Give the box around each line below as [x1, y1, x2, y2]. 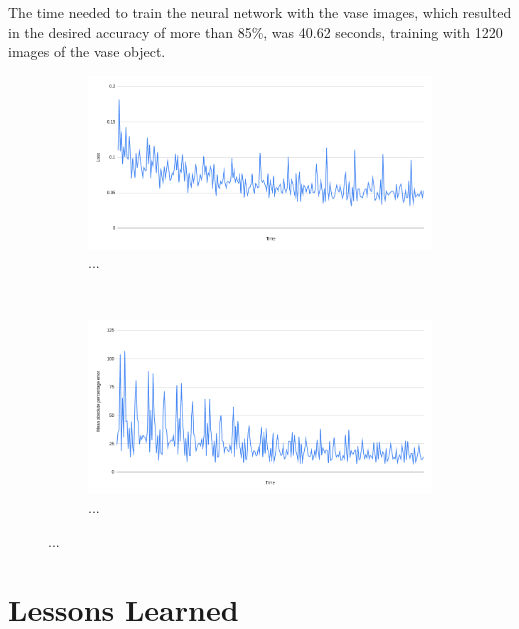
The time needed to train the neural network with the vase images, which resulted [8, 2, 512, 22]
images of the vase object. [8, 41, 166, 62]
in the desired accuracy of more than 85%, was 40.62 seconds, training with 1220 [8, 21, 503, 42]
